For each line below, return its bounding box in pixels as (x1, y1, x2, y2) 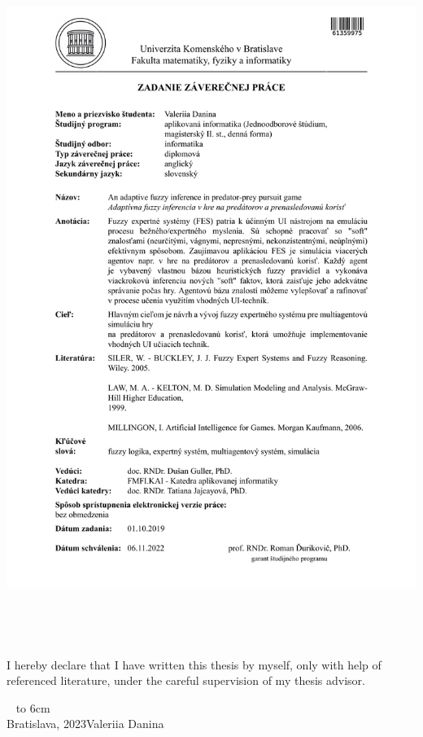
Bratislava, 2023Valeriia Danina (7, 715, 164, 732)
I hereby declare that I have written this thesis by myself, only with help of (7, 656, 382, 673)
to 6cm (15, 699, 50, 716)
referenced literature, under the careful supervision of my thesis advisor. (7, 672, 365, 689)
